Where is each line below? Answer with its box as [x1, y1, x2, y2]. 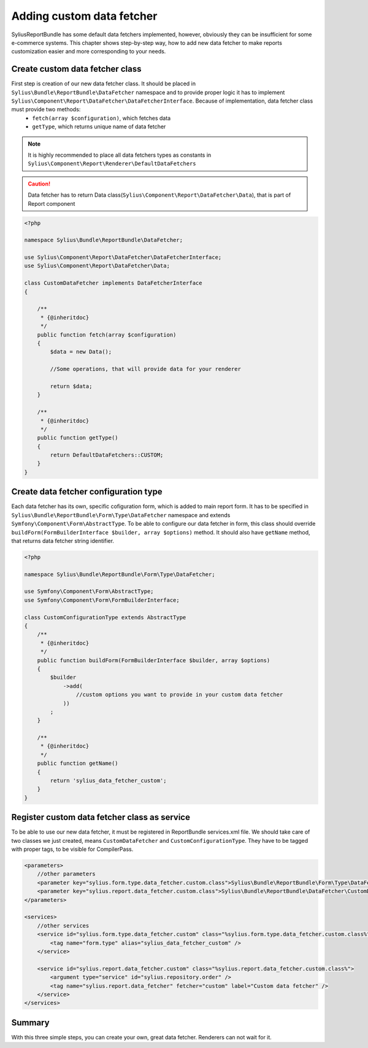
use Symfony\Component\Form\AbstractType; [24, 588, 154, 595]
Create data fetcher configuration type [11, 487, 163, 497]
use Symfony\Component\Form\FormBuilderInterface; [24, 596, 180, 603]
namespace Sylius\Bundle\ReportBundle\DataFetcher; [24, 237, 183, 244]
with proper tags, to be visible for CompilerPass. [11, 845, 134, 853]
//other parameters [37, 870, 96, 878]
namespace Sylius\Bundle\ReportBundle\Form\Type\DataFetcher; [24, 571, 215, 577]
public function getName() [37, 760, 119, 767]
